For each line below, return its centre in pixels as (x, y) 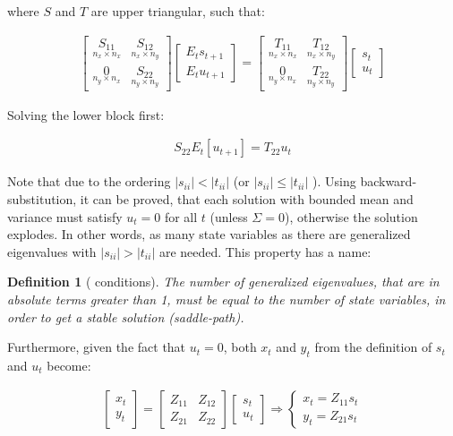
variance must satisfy (65, 216)
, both (240, 347)
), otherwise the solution (351, 216)
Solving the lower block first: (86, 114)
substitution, (42, 199)
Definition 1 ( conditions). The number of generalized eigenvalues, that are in (223, 282)
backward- (389, 181)
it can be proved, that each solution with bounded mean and (247, 199)
